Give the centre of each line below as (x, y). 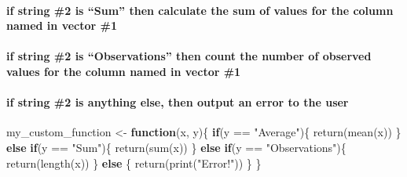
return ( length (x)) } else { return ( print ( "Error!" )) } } (134, 163)
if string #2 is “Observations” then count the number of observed (189, 56)
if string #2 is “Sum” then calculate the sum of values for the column (200, 10)
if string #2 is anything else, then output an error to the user (178, 102)
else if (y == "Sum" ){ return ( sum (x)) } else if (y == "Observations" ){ (176, 147)
